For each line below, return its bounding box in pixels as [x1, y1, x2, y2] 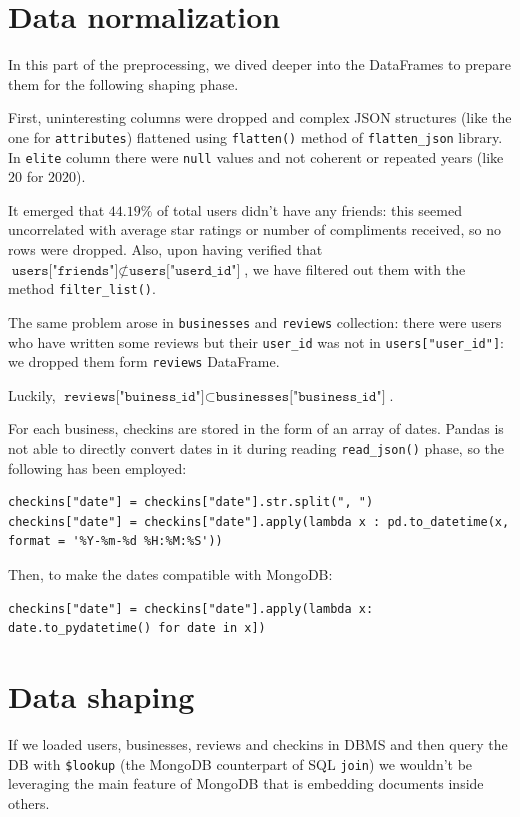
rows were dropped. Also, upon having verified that [8, 239, 323, 259]
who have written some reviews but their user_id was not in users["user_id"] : [8, 331, 504, 352]
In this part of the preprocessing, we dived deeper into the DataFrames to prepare [8, 54, 512, 75]
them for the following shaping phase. [8, 73, 239, 94]
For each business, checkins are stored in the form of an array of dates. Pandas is [8, 418, 504, 439]
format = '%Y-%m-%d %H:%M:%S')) [8, 534, 223, 549]
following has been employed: [8, 457, 187, 478]
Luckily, [8, 384, 56, 405]
